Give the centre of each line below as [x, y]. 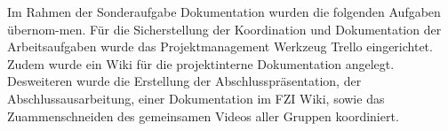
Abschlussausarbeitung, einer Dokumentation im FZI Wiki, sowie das [196, 98]
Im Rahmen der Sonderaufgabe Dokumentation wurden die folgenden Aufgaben [224, 12]
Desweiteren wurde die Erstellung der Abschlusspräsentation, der [184, 81]
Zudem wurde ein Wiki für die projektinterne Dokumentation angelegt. [201, 63]
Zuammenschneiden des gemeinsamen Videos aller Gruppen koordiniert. [203, 116]
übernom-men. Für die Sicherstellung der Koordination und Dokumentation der [224, 29]
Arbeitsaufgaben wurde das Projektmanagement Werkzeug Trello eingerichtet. [220, 46]
